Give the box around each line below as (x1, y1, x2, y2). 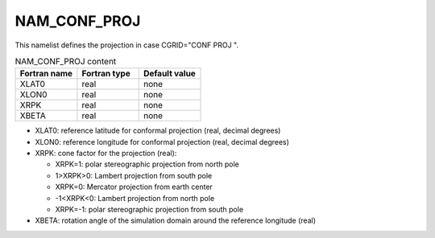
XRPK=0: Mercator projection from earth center (55, 182, 213, 192)
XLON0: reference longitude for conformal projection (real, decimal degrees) (35, 137, 290, 146)
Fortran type (81, 68, 130, 80)
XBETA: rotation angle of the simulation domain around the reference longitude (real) (35, 215, 317, 225)
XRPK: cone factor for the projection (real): (35, 149, 177, 158)
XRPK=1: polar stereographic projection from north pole (55, 159, 239, 169)
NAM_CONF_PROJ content (14, 56, 117, 68)
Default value (143, 68, 197, 80)
